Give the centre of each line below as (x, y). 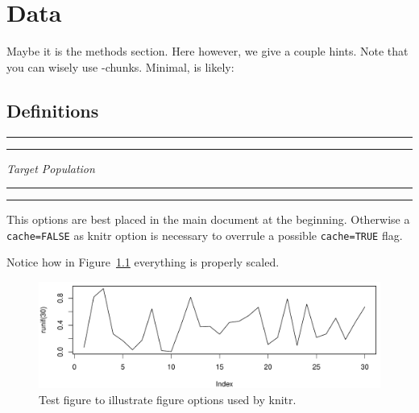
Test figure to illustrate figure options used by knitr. (168, 400)
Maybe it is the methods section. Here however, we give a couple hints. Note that (207, 51)
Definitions (53, 110)
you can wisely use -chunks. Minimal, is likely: (120, 66)
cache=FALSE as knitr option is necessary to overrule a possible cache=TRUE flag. (205, 235)
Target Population (51, 168)
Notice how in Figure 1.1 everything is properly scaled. (143, 262)
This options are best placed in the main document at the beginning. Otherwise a (208, 219)
